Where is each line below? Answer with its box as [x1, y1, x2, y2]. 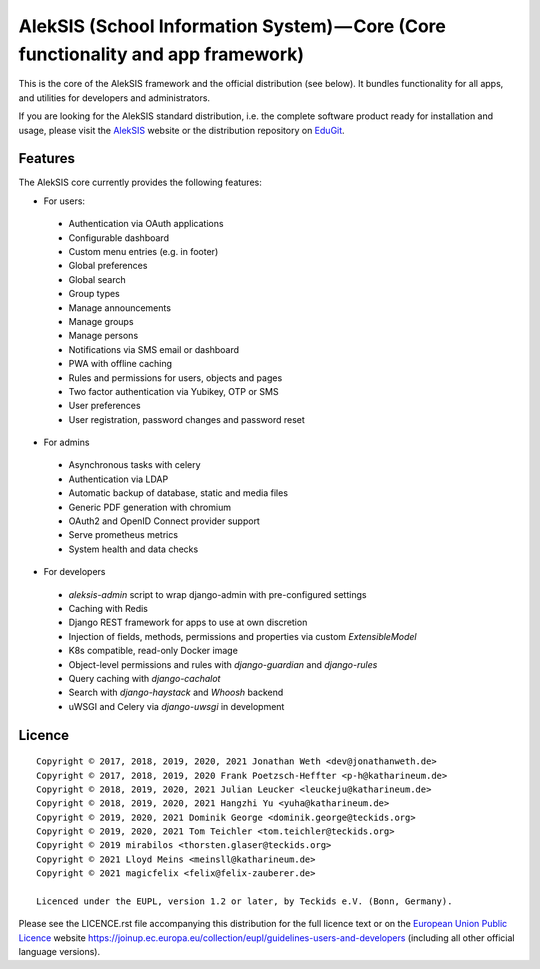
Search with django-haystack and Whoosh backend [68, 686, 284, 699]
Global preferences [68, 260, 148, 272]
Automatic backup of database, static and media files [68, 487, 289, 499]
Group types [68, 288, 120, 300]
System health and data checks [68, 543, 199, 555]
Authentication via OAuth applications [68, 218, 224, 230]
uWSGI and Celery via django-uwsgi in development [68, 700, 285, 712]
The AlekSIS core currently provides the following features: [18, 176, 262, 189]
